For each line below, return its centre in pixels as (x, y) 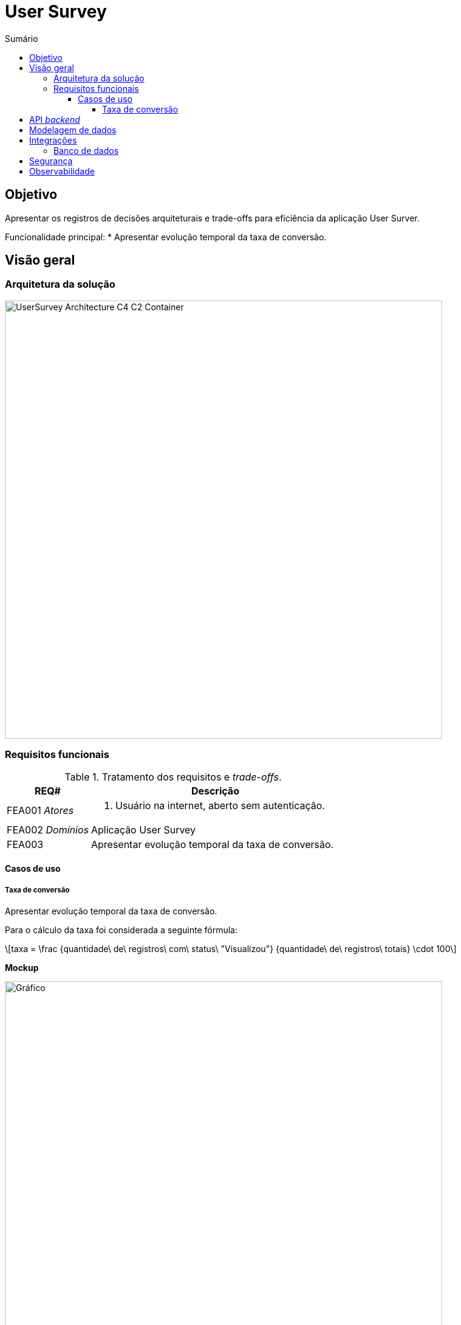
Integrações (53, 140)
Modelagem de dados (73, 130)
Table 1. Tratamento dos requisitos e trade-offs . (173, 777)
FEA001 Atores (40, 810)
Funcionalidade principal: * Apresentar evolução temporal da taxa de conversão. (166, 237)
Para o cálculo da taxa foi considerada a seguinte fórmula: (121, 930)
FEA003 (25, 844)
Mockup (22, 967)
